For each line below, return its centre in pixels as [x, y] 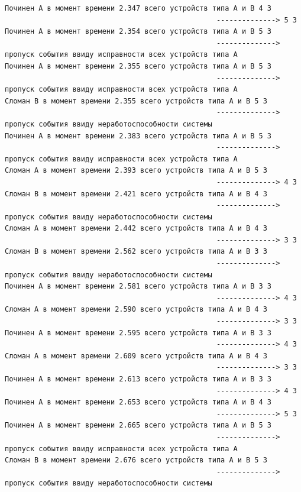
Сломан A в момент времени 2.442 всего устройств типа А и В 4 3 [136, 229]
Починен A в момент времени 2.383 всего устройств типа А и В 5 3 [138, 136]
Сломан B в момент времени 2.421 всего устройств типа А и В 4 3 [136, 194]
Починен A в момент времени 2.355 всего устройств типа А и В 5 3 [138, 66]
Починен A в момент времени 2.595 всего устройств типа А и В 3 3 [138, 333]
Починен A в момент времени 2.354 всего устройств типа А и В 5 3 [138, 32]
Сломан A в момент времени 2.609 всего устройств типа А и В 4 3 [136, 356]
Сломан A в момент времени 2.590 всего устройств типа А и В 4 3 [136, 310]
